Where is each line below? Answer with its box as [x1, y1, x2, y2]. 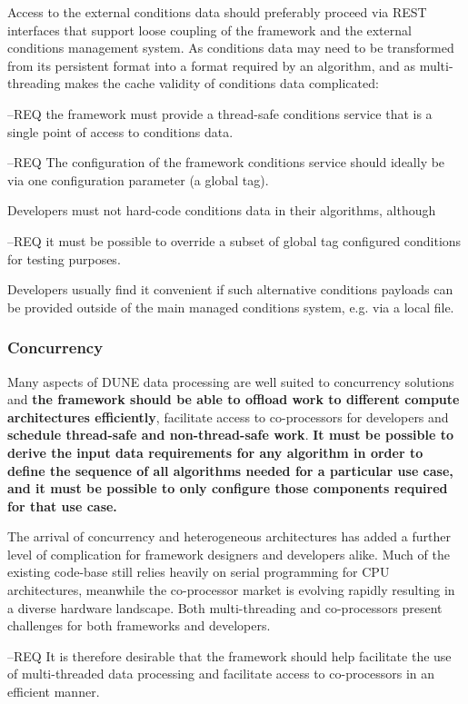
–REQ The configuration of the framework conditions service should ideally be [7, 153, 445, 172]
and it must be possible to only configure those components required [7, 479, 448, 498]
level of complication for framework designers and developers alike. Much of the [7, 544, 450, 563]
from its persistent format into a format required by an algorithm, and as [7, 55, 415, 74]
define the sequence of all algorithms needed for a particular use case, [7, 461, 453, 480]
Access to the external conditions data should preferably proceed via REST [7, 3, 427, 21]
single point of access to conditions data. [7, 122, 234, 141]
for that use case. [7, 496, 117, 515]
